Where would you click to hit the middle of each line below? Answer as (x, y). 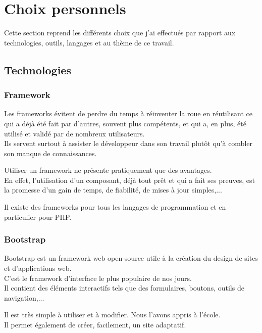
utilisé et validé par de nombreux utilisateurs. (74, 133)
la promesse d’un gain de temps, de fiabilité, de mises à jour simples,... (113, 190)
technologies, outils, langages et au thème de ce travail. (89, 42)
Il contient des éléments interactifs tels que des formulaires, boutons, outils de (124, 288)
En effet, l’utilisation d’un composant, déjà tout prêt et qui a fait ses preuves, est (129, 180)
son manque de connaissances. (50, 153)
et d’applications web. (38, 268)
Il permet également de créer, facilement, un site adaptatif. (95, 325)
